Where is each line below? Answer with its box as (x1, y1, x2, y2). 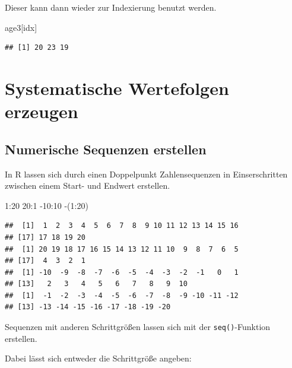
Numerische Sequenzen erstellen (5, 139, 207, 158)
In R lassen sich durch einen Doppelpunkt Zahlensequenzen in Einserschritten (5, 167, 288, 180)
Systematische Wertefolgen (5, 75, 229, 100)
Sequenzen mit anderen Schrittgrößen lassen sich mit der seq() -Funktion (5, 321, 271, 333)
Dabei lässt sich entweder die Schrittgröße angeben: (5, 352, 192, 364)
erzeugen (5, 99, 78, 123)
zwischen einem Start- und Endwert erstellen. (5, 179, 170, 192)
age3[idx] (5, 21, 37, 33)
